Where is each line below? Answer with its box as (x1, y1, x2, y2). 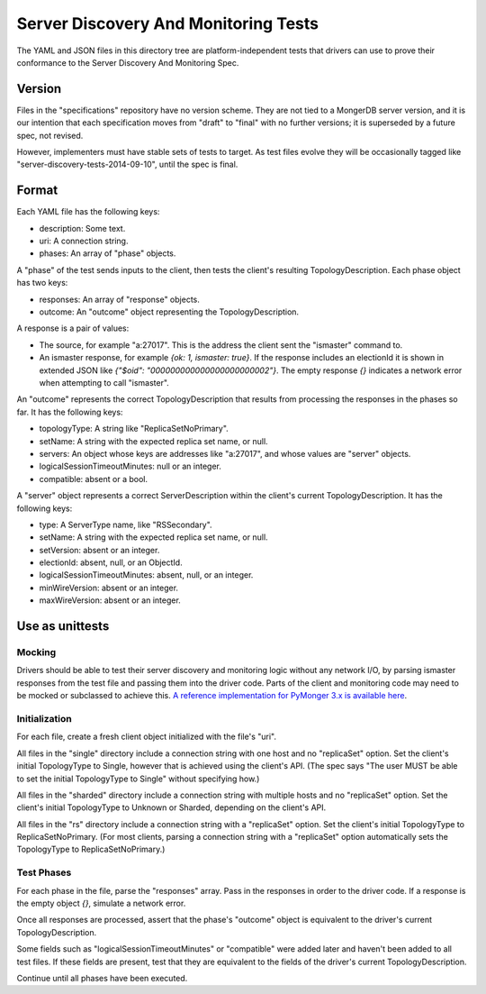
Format (16, 183, 58, 198)
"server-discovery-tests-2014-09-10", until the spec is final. (16, 159, 238, 170)
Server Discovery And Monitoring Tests (16, 14, 319, 33)
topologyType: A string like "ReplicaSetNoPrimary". (39, 424, 229, 434)
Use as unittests (16, 618, 110, 634)
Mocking (16, 646, 57, 659)
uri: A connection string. (39, 235, 129, 247)
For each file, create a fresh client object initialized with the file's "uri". (16, 731, 276, 743)
